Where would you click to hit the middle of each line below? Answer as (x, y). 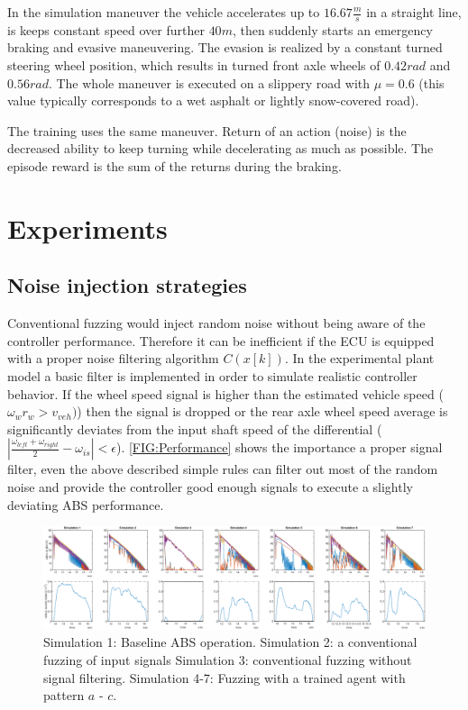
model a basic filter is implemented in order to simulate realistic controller (212, 375)
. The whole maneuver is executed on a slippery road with (209, 82)
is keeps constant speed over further (106, 29)
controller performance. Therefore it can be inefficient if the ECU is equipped (221, 340)
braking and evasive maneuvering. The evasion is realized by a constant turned (225, 47)
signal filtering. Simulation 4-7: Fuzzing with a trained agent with (225, 677)
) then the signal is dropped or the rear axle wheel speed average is (262, 411)
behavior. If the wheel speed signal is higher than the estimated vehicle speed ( (225, 393)
